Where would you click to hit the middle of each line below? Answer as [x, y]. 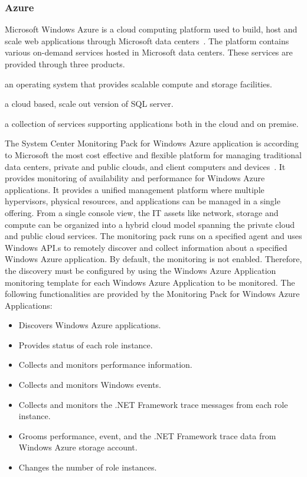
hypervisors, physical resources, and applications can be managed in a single [143, 201]
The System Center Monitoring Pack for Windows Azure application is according [152, 143]
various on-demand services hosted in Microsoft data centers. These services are [149, 52]
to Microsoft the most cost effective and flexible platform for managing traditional [153, 154]
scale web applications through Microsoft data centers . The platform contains [147, 40]
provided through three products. [65, 64]
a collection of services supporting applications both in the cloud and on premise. [152, 123]
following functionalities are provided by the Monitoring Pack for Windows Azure [152, 294]
